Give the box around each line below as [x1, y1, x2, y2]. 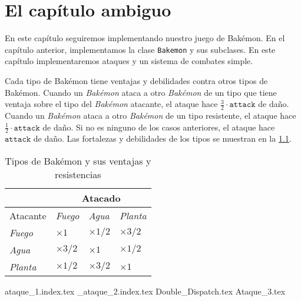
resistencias [55, 168, 101, 181]
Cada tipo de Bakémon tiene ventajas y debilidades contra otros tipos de [5, 74, 268, 86]
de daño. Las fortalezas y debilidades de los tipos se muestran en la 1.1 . [33, 132, 292, 145]
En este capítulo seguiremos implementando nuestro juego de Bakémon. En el [5, 32, 285, 44]
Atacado [81, 191, 121, 205]
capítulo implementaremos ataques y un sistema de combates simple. [5, 55, 253, 67]
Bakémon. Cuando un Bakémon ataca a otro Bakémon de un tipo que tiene [5, 86, 277, 98]
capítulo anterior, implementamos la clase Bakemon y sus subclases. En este [5, 43, 276, 55]
